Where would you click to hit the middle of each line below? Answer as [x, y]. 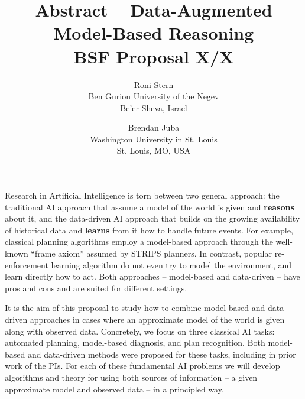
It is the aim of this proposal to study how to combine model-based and [135, 308]
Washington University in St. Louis [154, 139]
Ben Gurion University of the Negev [154, 96]
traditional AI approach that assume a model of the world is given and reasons [150, 207]
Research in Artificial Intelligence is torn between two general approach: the [142, 195]
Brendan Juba [154, 127]
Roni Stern [154, 84]
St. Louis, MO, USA [154, 150]
